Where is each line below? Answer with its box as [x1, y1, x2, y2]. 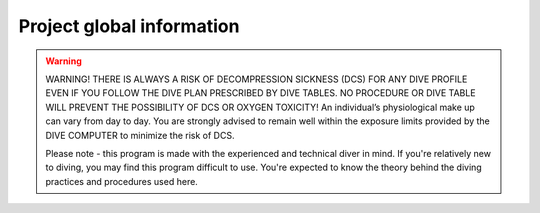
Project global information [18, 15, 240, 37]
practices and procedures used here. [45, 175, 199, 187]
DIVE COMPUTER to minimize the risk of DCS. [45, 129, 235, 141]
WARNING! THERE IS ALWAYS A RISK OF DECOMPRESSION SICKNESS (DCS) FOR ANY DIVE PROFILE [45, 73, 468, 85]
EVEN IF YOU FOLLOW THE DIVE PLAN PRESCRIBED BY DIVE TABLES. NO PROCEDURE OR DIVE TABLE [45, 87, 476, 99]
